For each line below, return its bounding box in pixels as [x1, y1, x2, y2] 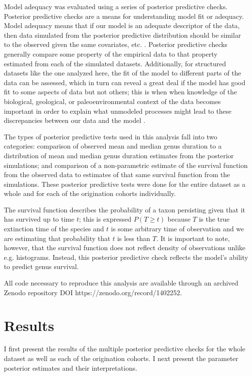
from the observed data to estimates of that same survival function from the [4, 169, 230, 180]
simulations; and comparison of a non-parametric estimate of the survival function [4, 160, 248, 170]
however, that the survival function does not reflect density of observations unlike [4, 242, 246, 253]
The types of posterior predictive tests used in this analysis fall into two [4, 131, 218, 141]
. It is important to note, [156, 233, 230, 243]
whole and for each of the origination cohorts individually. [4, 188, 176, 198]
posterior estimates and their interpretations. [4, 362, 138, 373]
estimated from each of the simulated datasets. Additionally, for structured [4, 58, 226, 68]
